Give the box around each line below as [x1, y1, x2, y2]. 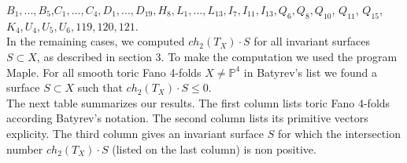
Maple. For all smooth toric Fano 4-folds [6, 63, 202, 80]
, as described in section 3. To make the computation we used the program [36, 48, 398, 64]
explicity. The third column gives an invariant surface [6, 125, 264, 141]
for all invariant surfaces [253, 33, 371, 49]
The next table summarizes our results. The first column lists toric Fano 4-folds [6, 94, 390, 110]
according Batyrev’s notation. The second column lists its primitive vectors [6, 110, 368, 126]
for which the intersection [277, 125, 401, 141]
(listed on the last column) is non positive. [112, 140, 316, 157]
